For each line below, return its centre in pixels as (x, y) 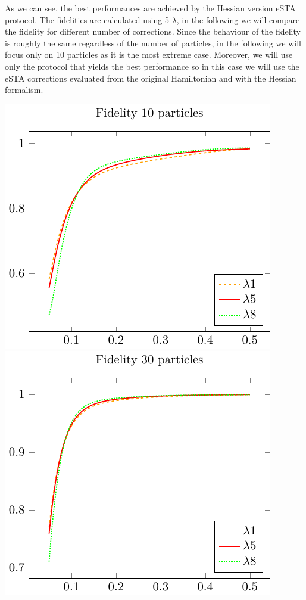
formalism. (24, 90)
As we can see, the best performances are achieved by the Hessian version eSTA (150, 8)
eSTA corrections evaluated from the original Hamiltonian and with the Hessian (151, 78)
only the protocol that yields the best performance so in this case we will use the (152, 66)
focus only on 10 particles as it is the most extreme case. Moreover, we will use (149, 55)
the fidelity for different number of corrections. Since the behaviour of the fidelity (153, 31)
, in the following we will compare (238, 19)
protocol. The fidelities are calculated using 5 (87, 19)
